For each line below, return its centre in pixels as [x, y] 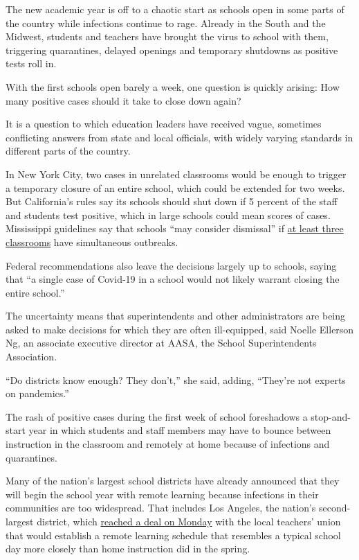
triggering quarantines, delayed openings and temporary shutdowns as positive [172, 50]
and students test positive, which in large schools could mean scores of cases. [168, 215]
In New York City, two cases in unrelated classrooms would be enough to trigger [176, 174]
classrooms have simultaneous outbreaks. [92, 242]
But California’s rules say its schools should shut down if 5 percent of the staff [172, 201]
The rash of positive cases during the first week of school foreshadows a [157, 416]
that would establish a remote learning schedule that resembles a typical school [173, 535]
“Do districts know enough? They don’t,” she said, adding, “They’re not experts [176, 379]
